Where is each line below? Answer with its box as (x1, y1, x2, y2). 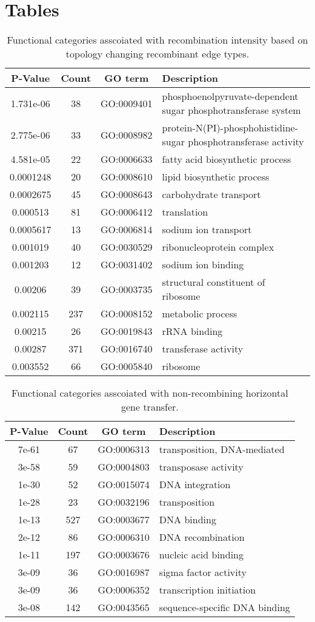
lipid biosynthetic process (162, 170, 270, 184)
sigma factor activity (159, 565, 247, 580)
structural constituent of (162, 275, 265, 289)
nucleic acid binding (159, 548, 244, 562)
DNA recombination (159, 530, 245, 544)
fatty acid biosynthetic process (162, 152, 291, 167)
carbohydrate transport (162, 187, 261, 202)
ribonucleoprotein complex (162, 240, 274, 254)
